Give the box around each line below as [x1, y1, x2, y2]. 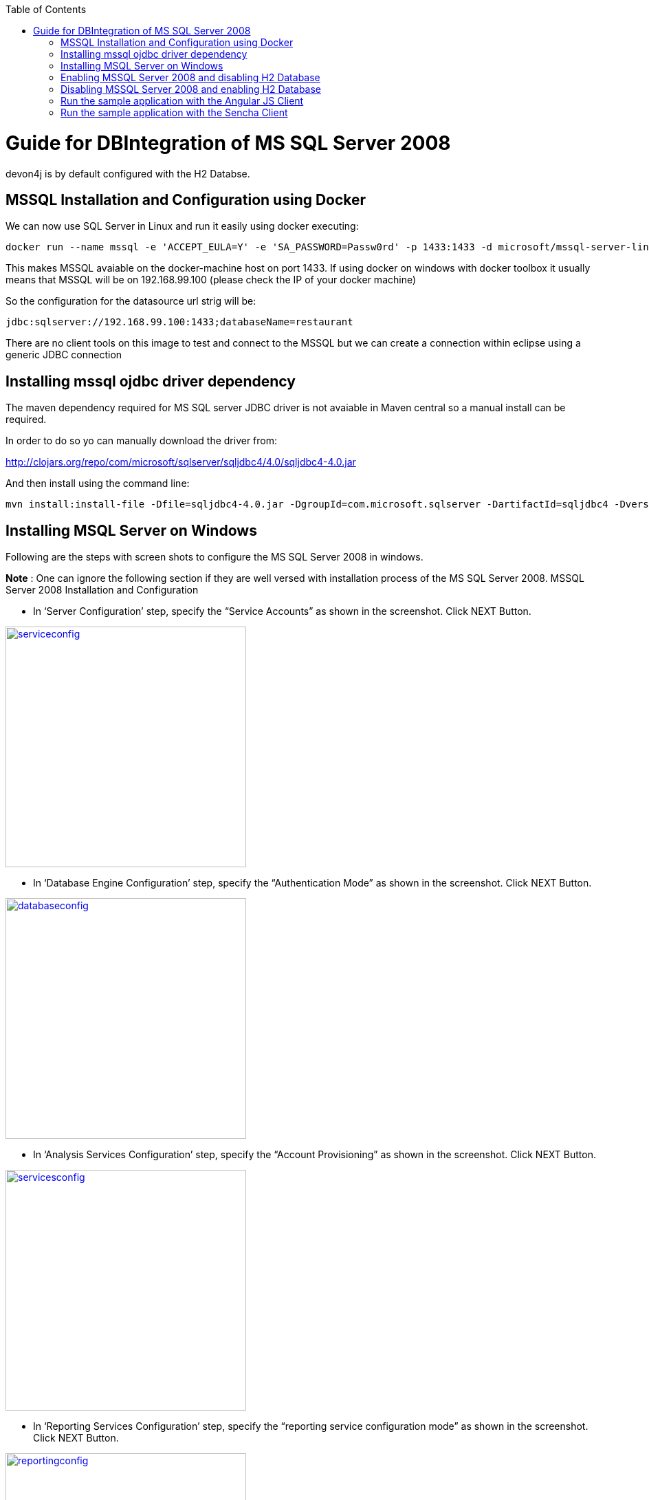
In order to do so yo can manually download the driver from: [5, 435, 278, 447]
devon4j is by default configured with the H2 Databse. [5, 167, 250, 180]
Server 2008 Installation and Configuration [5, 584, 199, 596]
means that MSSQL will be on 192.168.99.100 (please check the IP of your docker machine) [5, 274, 417, 286]
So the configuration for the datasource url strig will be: [5, 295, 256, 307]
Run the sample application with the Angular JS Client [60, 95, 304, 107]
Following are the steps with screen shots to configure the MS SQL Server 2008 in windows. [5, 551, 423, 563]
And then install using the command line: [5, 477, 190, 490]
